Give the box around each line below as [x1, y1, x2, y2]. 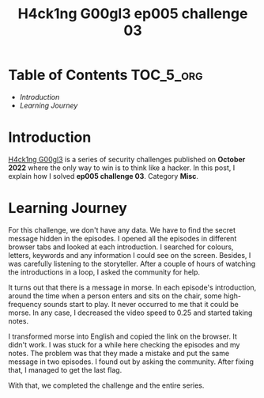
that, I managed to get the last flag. [8, 365, 123, 374]
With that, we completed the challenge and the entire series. [8, 381, 205, 390]
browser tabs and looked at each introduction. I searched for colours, [8, 242, 234, 252]
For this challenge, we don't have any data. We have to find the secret [8, 225, 236, 234]
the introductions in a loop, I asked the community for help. [8, 267, 200, 277]
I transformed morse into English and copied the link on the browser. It [8, 332, 237, 341]
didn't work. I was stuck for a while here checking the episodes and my [8, 339, 240, 349]
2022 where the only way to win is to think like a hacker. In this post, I [8, 163, 236, 172]
